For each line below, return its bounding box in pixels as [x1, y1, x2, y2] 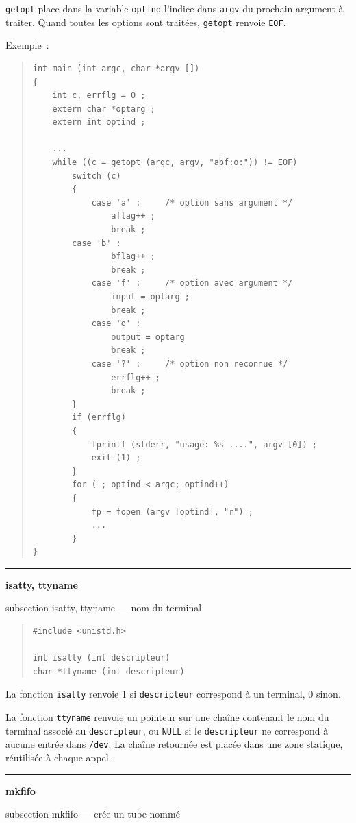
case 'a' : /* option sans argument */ [91, 197, 293, 208]
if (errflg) [72, 413, 126, 423]
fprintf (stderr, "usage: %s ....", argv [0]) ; [91, 439, 318, 450]
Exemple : [5, 38, 49, 52]
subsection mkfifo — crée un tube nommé [5, 807, 180, 821]
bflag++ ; [111, 251, 155, 262]
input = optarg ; [111, 292, 190, 302]
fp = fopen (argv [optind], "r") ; [91, 506, 253, 517]
